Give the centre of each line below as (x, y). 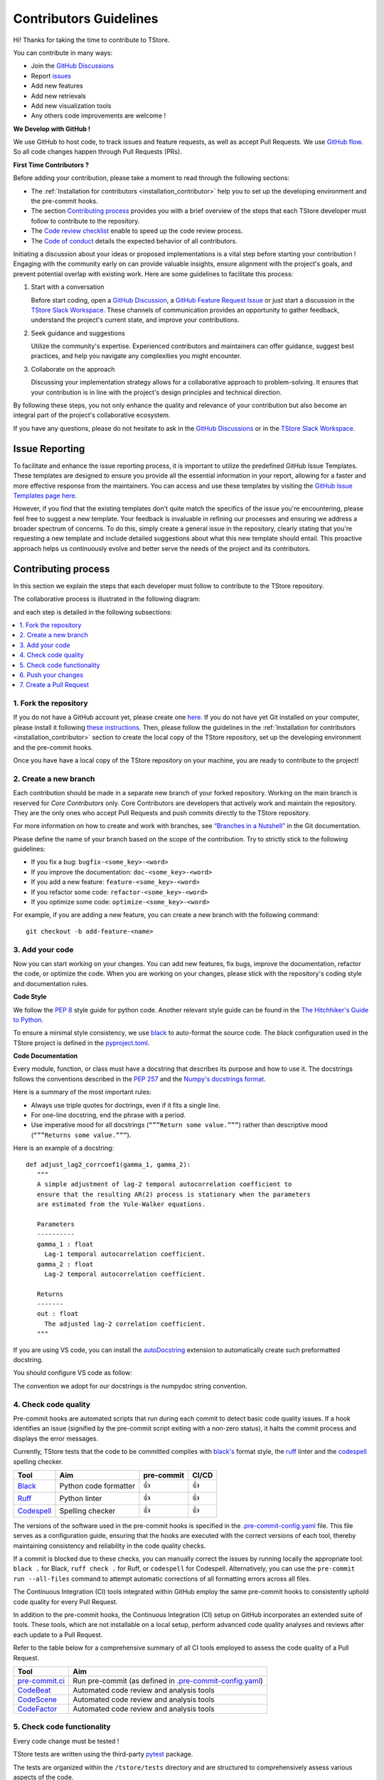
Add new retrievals (59, 95)
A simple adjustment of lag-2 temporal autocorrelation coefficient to (164, 1184)
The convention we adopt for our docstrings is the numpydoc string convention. (130, 1386)
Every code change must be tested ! (66, 1741)
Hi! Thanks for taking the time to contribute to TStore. (91, 40)
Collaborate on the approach (73, 369)
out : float (58, 1314)
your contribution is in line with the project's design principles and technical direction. (156, 392)
